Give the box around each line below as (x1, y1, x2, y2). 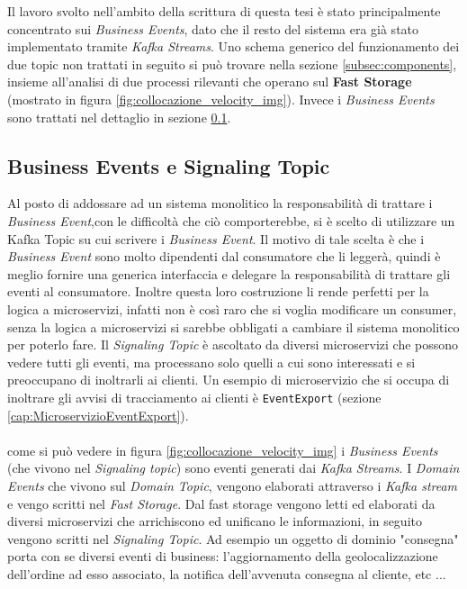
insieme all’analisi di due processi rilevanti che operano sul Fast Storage (7, 72, 412, 91)
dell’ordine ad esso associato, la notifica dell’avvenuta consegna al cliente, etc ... (7, 564, 446, 583)
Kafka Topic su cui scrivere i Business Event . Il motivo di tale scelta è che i (7, 229, 425, 248)
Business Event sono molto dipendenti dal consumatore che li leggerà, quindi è (7, 247, 441, 266)
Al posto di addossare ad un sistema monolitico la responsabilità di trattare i (7, 194, 433, 213)
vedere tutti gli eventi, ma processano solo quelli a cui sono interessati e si (7, 352, 416, 371)
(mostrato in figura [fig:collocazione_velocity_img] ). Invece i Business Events (7, 89, 435, 108)
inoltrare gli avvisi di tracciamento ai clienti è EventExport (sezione (7, 387, 382, 406)
